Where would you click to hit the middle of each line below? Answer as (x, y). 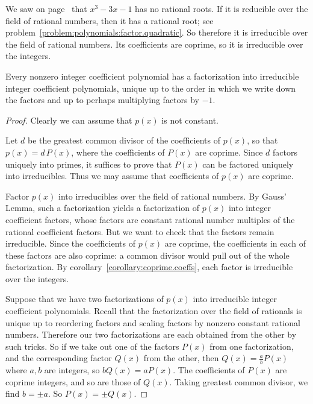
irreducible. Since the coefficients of (70, 243)
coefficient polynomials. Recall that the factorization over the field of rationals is (154, 311)
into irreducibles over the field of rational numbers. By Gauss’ (172, 196)
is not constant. (190, 120)
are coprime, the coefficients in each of (235, 243)
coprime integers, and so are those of (73, 381)
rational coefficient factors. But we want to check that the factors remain (140, 231)
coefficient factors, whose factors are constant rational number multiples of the (150, 219)
